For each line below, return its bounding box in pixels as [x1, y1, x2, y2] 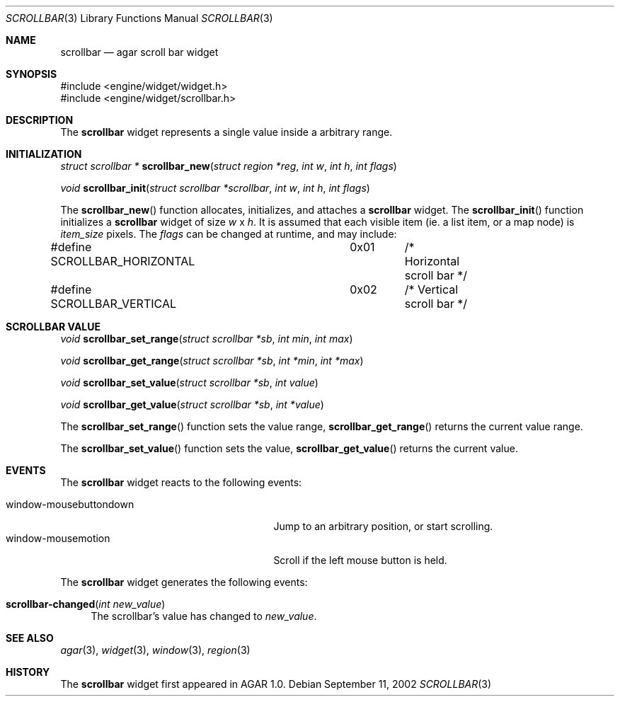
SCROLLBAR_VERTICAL [50, 297, 176, 311]
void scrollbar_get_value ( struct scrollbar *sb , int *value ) [60, 398, 324, 410]
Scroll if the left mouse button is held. [273, 554, 447, 566]
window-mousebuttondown [6, 498, 134, 510]
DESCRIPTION [6, 114, 74, 126]
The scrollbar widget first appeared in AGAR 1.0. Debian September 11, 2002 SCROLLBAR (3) [60, 678, 492, 690]
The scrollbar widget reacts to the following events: [60, 476, 302, 488]
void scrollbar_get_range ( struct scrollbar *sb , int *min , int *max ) [60, 355, 364, 367]
